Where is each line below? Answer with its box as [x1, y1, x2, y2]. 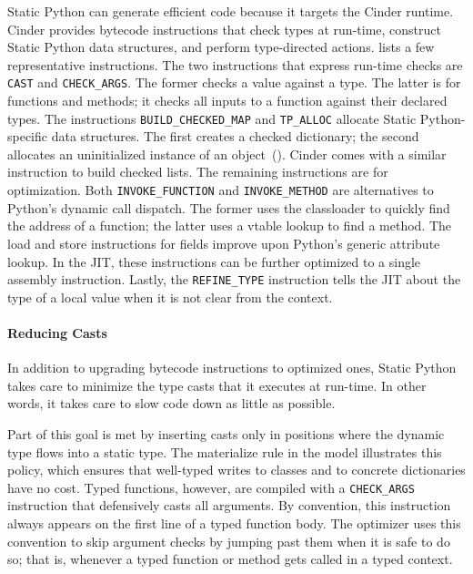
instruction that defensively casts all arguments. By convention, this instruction [7, 496, 451, 515]
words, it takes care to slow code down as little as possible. [7, 394, 336, 413]
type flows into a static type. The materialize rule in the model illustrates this [7, 442, 442, 461]
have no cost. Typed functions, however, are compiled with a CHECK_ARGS [7, 477, 415, 497]
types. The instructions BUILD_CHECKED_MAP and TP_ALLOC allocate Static [7, 108, 417, 128]
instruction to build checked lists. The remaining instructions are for [7, 162, 388, 181]
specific [7, 127, 48, 146]
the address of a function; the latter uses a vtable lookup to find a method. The [7, 216, 452, 235]
